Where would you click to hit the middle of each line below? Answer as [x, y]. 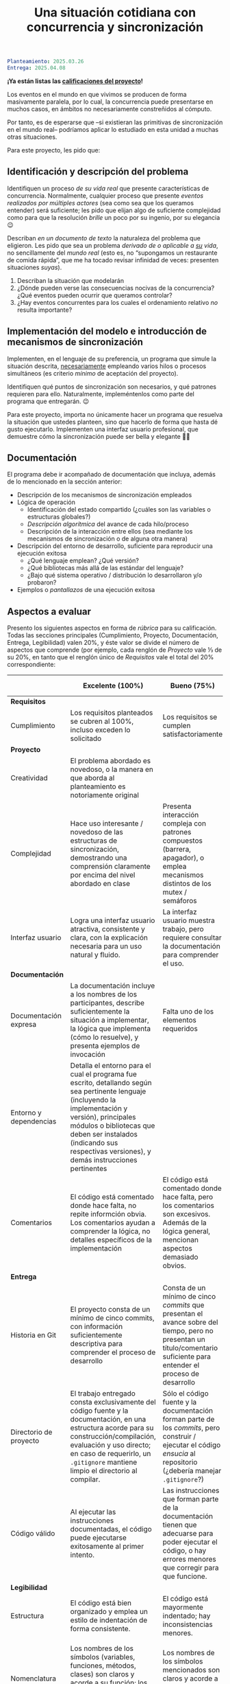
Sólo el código [186, 1393]
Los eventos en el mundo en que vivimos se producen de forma [97, 94]
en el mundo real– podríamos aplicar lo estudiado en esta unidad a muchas [113, 129]
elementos [180, 1020]
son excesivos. [187, 1214]
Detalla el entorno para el [111, 1066]
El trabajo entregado [103, 1393]
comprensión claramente [110, 867]
